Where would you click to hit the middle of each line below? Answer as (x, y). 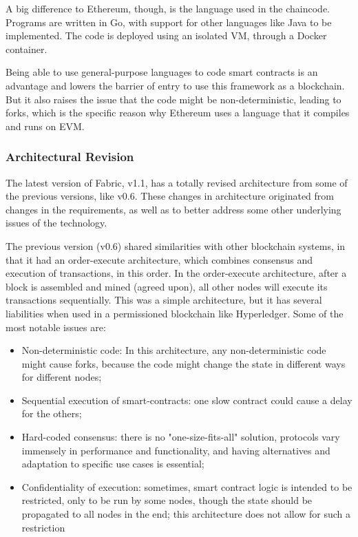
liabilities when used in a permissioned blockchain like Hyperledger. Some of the (175, 313)
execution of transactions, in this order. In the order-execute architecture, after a (176, 273)
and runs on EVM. (45, 126)
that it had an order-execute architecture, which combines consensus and (159, 259)
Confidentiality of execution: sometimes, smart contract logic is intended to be (187, 486)
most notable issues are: (56, 327)
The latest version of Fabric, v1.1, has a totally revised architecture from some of (177, 182)
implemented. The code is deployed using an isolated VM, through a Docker (166, 35)
